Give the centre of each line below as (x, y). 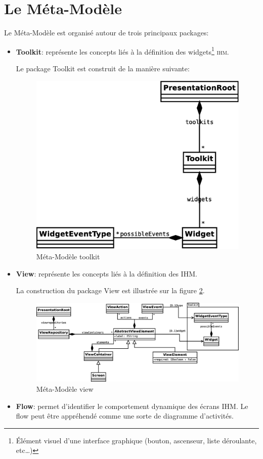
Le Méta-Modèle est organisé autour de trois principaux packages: (106, 33)
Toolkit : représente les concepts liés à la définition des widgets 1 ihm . (122, 51)
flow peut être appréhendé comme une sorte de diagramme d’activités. (125, 416)
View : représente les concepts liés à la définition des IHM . (106, 273)
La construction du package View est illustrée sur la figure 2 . (110, 290)
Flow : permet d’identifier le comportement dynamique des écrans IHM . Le (132, 406)
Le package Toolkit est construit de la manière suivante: (103, 68)
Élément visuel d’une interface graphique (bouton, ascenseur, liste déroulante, (136, 440)
